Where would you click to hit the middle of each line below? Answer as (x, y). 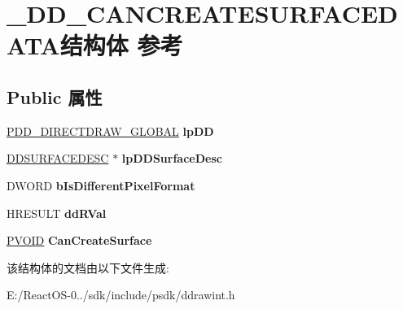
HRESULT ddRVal (57, 213)
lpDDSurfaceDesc (172, 158)
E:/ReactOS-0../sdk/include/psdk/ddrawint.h (121, 295)
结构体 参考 (121, 45)
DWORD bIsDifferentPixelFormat (101, 185)
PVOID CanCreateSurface (79, 240)
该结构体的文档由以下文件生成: (88, 267)
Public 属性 (55, 96)
